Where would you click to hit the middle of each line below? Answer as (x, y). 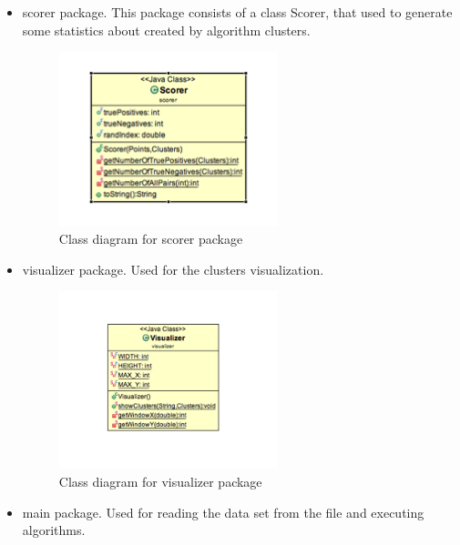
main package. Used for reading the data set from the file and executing (223, 512)
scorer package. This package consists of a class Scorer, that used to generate (237, 12)
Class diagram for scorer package (151, 239)
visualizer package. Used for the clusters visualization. (173, 269)
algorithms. (54, 530)
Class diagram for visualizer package (160, 482)
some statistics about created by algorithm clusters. (166, 30)
